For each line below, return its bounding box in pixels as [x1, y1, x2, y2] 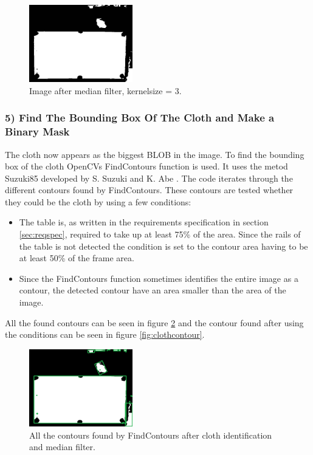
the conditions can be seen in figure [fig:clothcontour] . [5, 328, 205, 341]
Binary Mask [5, 124, 70, 139]
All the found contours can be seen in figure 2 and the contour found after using [5, 316, 304, 329]
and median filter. [29, 440, 95, 453]
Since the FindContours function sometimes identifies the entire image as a [19, 272, 298, 284]
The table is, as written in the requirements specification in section [19, 216, 269, 228]
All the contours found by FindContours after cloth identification [29, 428, 272, 441]
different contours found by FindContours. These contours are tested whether [5, 183, 294, 196]
